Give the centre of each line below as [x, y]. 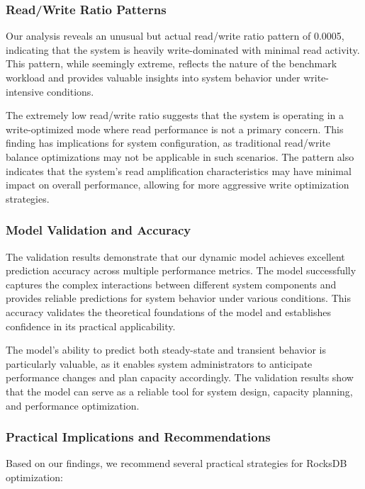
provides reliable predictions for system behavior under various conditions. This [178, 298]
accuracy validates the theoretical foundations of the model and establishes [168, 311]
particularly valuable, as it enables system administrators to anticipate [159, 363]
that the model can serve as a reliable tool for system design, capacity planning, [179, 391]
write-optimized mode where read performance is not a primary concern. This [175, 129]
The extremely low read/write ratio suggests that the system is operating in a [175, 115]
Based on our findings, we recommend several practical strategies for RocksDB [176, 463]
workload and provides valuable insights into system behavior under [153, 77]
